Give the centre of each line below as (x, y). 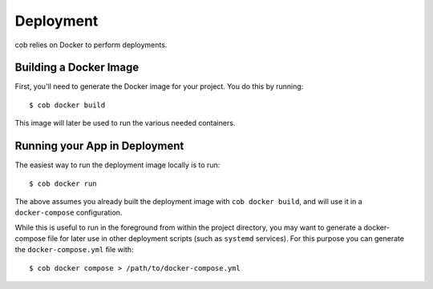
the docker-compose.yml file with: (74, 250)
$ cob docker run (63, 183)
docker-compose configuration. (69, 213)
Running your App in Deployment (99, 146)
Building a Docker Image (77, 68)
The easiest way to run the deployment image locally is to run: (117, 165)
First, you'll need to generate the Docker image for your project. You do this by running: (159, 86)
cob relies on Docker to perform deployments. (91, 45)
